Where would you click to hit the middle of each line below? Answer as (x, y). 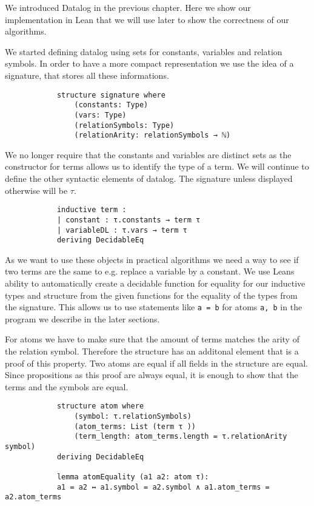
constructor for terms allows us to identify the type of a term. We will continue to (157, 166)
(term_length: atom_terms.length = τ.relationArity (181, 437)
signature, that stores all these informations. (87, 75)
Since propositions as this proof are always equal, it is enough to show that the (152, 375)
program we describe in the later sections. (82, 318)
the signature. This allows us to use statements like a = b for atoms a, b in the (154, 307)
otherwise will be (36, 190)
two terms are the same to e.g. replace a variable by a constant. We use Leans (150, 271)
